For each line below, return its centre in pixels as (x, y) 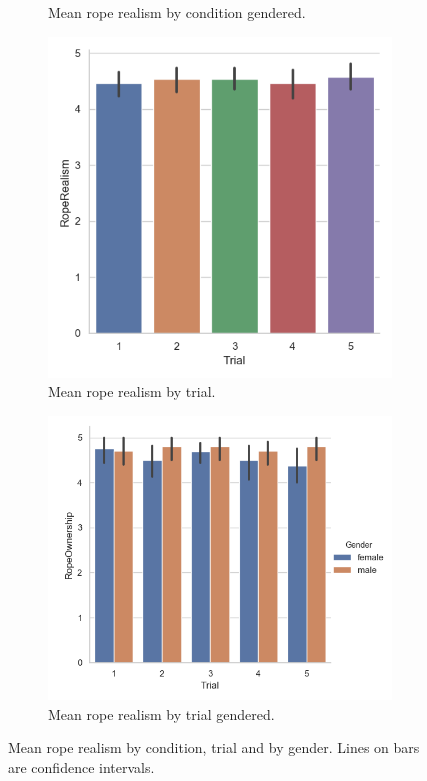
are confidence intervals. (81, 766)
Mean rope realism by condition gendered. (177, 12)
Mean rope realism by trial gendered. (161, 713)
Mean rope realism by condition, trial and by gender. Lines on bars (214, 747)
